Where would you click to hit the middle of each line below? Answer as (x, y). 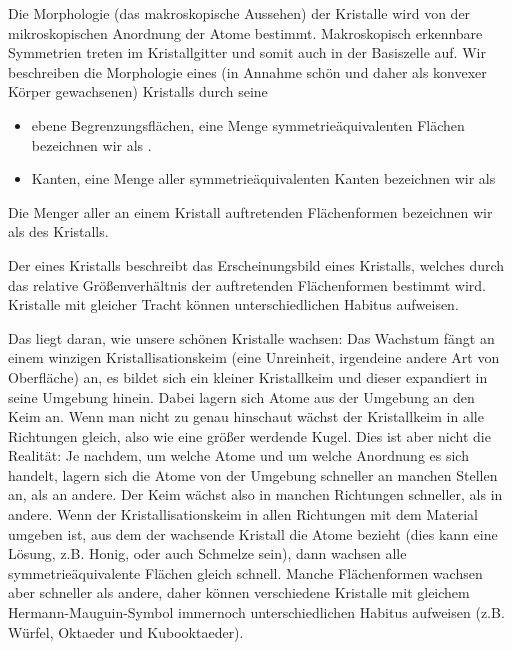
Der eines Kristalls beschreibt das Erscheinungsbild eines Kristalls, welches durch (256, 264)
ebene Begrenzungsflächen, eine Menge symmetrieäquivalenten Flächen (248, 124)
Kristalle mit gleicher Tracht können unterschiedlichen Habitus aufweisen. (233, 304)
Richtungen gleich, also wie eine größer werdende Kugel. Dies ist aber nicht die (249, 435)
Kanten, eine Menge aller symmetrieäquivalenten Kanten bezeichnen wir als (263, 178)
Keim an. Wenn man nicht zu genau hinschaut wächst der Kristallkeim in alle (246, 416)
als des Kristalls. (58, 231)
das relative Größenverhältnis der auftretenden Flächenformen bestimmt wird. (247, 284)
